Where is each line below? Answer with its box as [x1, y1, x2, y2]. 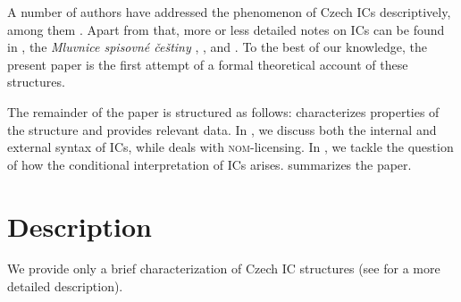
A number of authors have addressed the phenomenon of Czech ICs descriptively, [7, 3, 451, 21]
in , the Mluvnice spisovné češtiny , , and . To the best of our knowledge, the [7, 38, 427, 56]
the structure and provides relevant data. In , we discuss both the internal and [7, 120, 437, 138]
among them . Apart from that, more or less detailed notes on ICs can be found [7, 20, 445, 38]
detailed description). [7, 277, 123, 296]
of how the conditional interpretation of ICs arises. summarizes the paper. [7, 155, 412, 173]
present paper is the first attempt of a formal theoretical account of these [7, 55, 408, 73]
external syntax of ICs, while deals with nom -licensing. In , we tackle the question [7, 138, 454, 156]
